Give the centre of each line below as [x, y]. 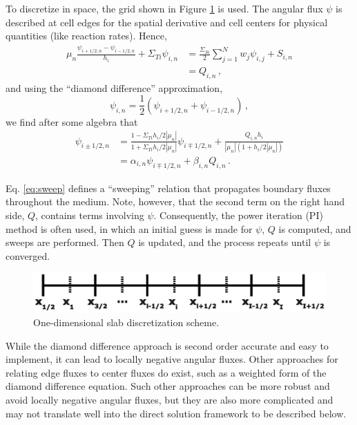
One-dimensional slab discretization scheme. [126, 322]
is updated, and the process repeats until [225, 242]
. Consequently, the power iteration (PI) [238, 215]
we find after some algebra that [72, 121]
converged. [28, 255]
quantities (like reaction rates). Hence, [86, 36]
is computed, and [315, 228]
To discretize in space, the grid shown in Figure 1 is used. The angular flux [164, 8]
